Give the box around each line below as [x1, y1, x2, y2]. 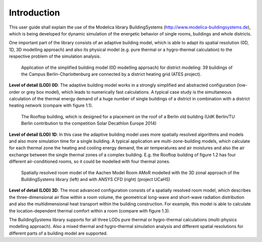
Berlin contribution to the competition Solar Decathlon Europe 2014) [21, 120, 157, 126]
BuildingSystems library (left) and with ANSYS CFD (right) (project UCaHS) [21, 176, 171, 182]
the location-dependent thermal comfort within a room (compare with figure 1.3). [9, 208, 170, 213]
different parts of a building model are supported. [9, 230, 108, 236]
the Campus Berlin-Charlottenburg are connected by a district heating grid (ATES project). [21, 71, 201, 77]
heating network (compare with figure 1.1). [9, 102, 93, 109]
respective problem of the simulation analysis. [9, 53, 101, 59]
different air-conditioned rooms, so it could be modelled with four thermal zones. [9, 159, 171, 164]
